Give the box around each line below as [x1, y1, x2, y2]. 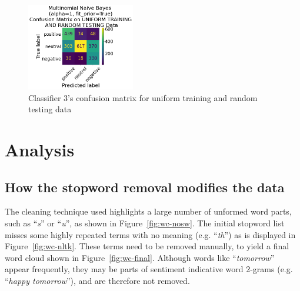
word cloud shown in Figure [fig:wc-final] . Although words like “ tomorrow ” [5, 251, 275, 263]
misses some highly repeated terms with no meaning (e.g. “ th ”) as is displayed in [5, 228, 296, 240]
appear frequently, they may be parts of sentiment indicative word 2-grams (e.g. [5, 263, 293, 275]
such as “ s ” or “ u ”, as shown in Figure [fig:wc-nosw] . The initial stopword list [5, 217, 285, 229]
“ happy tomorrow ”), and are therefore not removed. [5, 275, 190, 287]
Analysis [5, 138, 75, 162]
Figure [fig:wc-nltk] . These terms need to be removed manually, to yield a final [5, 240, 289, 252]
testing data [28, 103, 72, 115]
